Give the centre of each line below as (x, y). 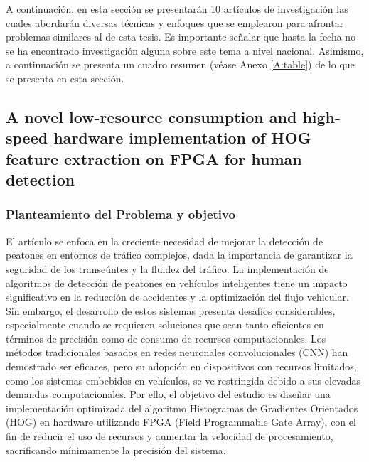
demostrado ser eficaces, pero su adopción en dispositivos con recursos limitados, (181, 366)
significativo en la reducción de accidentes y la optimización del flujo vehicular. (177, 297)
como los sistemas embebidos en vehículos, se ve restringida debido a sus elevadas (183, 380)
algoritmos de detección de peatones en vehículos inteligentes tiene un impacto (177, 283)
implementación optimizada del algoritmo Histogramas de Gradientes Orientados (182, 408)
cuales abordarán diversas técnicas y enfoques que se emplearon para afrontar (175, 22)
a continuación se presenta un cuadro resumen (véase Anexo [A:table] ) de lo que (180, 64)
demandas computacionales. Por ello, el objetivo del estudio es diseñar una (168, 394)
